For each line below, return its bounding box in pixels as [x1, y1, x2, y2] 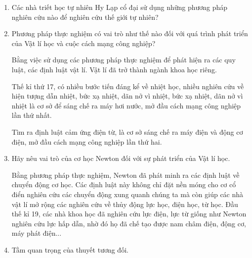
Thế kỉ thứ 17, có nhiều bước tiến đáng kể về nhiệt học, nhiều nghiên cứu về [11, 81, 244, 91]
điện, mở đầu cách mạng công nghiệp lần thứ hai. [11, 136, 162, 147]
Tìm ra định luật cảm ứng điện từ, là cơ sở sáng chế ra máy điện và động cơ [11, 126, 243, 137]
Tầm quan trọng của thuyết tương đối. [11, 244, 128, 255]
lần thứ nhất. [11, 110, 52, 120]
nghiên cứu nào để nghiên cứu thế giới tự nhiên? [11, 11, 159, 22]
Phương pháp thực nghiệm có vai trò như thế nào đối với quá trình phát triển [11, 28, 248, 39]
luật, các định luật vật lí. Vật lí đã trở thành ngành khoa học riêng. [11, 64, 217, 74]
